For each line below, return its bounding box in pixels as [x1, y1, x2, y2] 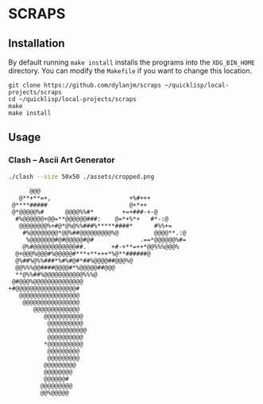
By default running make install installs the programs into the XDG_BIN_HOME [8, 57, 256, 67]
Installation [8, 37, 65, 50]
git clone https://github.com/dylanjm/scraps [8, 81, 161, 89]
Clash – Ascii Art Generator [8, 154, 115, 165]
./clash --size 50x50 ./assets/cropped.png [8, 173, 155, 181]
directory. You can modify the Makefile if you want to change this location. [8, 66, 253, 76]
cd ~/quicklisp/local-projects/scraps [8, 95, 137, 103]
